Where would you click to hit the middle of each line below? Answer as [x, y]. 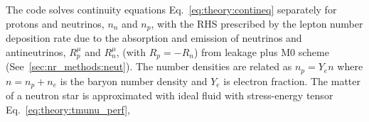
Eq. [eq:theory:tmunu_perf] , [68, 109]
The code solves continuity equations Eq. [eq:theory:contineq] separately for [171, 9]
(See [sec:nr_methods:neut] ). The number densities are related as [149, 66]
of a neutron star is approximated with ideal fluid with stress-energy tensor [170, 95]
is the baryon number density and [134, 81]
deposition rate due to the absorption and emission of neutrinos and [154, 38]
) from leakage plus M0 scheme [261, 51]
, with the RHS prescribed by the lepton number [257, 23]
